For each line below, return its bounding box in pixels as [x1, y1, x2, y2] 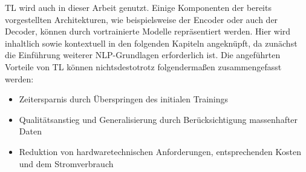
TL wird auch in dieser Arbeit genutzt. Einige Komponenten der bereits [5, 1, 272, 13]
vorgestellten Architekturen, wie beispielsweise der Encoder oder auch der [5, 13, 278, 25]
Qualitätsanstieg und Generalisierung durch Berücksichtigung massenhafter [19, 113, 298, 125]
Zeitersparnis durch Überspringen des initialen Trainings [19, 93, 229, 105]
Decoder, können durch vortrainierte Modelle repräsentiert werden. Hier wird [5, 25, 291, 38]
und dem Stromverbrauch [19, 157, 114, 170]
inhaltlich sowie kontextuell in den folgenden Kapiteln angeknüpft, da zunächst [5, 36, 298, 49]
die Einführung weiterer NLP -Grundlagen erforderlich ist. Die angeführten [5, 48, 281, 61]
